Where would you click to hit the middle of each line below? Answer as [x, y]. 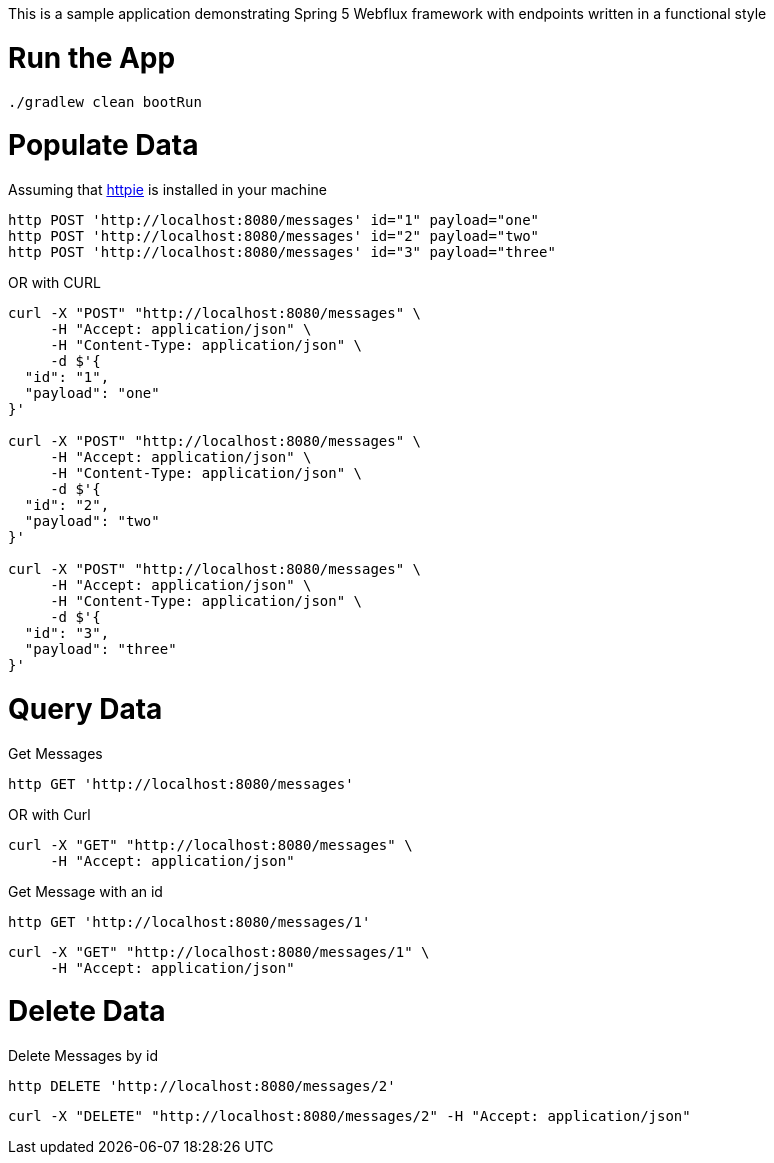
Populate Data [103, 145]
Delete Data [87, 1011]
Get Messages [55, 753]
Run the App [92, 57]
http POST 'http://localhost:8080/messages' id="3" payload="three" [282, 252]
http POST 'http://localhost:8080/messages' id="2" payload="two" [274, 236]
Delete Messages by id [83, 1055]
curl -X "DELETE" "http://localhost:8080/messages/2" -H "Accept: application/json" [349, 1116]
